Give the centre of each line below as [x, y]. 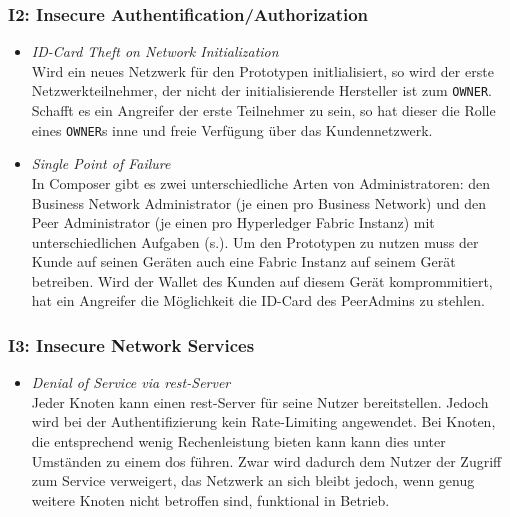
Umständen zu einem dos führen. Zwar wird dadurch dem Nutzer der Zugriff [266, 460]
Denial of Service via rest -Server [131, 382]
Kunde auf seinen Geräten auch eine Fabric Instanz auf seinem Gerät [243, 261]
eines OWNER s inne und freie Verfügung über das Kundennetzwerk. [232, 129]
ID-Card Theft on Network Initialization [155, 51]
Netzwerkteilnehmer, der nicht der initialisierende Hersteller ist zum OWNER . [261, 90]
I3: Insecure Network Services [131, 344]
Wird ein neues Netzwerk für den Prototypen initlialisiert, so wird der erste [262, 70]
